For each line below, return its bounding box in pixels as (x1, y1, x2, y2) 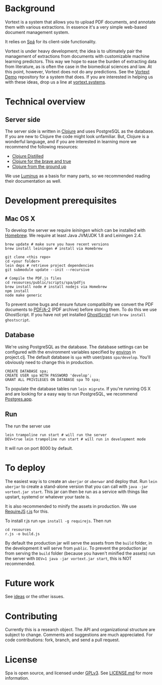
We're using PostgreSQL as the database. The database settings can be (5, 343, 148, 350)
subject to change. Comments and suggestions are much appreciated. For (5, 632, 153, 638)
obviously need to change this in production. (5, 359, 94, 365)
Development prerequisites (5, 195, 117, 206)
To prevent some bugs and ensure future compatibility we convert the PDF (5, 301, 154, 307)
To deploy (5, 462, 46, 473)
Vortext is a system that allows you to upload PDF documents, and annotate (5, 19, 156, 25)
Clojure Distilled (12, 153, 44, 159)
